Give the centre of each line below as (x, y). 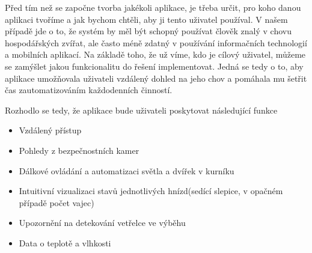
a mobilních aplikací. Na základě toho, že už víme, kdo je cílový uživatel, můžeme (155, 54)
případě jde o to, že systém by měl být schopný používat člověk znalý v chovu (148, 31)
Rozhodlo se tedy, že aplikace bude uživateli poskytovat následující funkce (141, 110)
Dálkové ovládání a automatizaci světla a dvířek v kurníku (127, 170)
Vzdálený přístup (50, 130)
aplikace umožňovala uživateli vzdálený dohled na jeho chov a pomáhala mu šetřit (156, 78)
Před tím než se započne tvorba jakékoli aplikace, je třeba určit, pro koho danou (153, 7)
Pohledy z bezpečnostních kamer (79, 150)
